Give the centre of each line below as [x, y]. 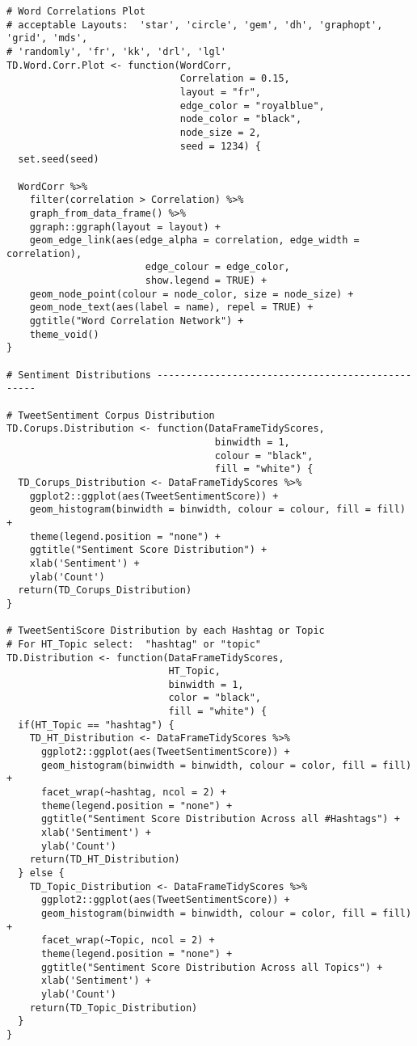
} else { [41, 873]
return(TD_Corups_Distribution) [105, 590]
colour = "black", [264, 456]
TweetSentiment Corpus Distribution [116, 415]
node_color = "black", [241, 119]
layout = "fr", [220, 92]
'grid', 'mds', [47, 38]
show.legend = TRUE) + [206, 281]
